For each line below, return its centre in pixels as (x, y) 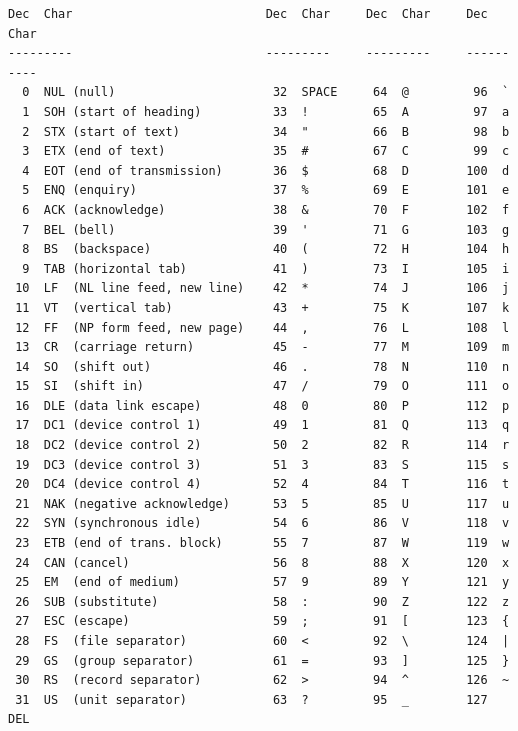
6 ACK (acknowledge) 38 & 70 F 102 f (266, 209)
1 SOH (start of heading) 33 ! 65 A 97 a (266, 111)
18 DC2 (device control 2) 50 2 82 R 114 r (262, 445)
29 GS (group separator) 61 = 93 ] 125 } (262, 660)
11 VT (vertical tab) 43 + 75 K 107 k (262, 307)
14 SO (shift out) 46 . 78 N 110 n (262, 366)
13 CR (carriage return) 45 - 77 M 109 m (262, 347)
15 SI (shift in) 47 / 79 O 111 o (262, 386)
